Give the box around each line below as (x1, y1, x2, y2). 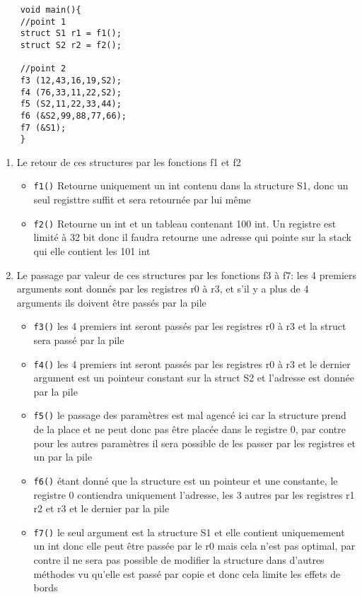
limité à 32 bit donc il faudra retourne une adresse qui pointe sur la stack (33, 230, 351, 244)
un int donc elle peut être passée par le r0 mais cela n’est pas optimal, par (33, 538, 356, 553)
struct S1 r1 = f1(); (20, 28, 122, 39)
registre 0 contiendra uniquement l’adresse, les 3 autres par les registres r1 (33, 487, 355, 502)
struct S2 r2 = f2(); (20, 40, 122, 50)
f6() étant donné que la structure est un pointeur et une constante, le (33, 473, 338, 487)
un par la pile (33, 449, 93, 464)
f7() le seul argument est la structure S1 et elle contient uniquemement (33, 524, 345, 539)
